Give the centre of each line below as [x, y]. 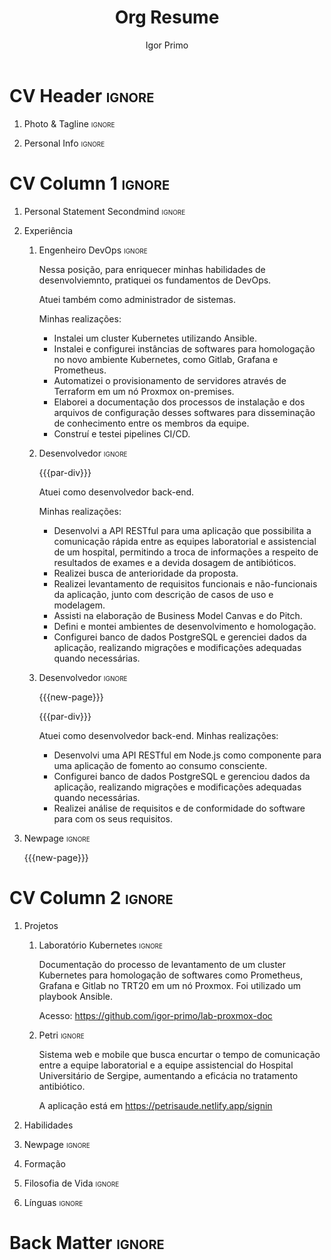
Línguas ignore [53, 1202]
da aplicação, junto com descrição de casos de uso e [163, 594]
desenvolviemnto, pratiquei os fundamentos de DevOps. [155, 280]
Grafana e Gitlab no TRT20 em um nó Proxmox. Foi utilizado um [169, 985]
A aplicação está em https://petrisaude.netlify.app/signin [155, 1105]
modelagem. [79, 605]
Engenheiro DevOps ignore [93, 250]
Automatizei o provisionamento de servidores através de [170, 380]
